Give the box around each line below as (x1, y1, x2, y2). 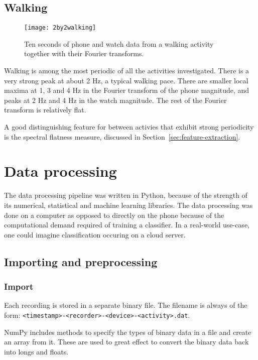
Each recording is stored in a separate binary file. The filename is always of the (4, 300, 247, 310)
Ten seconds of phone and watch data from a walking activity (24, 38, 214, 49)
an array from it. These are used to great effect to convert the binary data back (4, 336, 249, 347)
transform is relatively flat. (4, 104, 86, 115)
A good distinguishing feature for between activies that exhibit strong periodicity (4, 122, 254, 132)
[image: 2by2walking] (24, 24, 96, 32)
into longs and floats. (4, 346, 69, 356)
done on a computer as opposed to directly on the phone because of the (4, 209, 224, 220)
